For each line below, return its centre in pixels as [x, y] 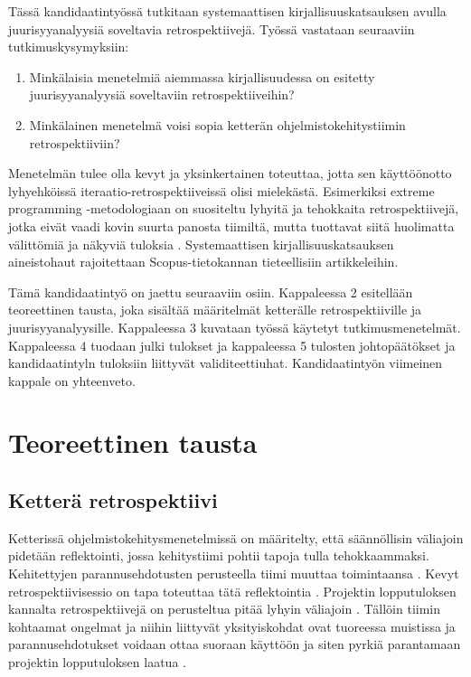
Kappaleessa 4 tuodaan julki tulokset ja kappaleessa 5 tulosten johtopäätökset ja [232, 345]
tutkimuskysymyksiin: [69, 47]
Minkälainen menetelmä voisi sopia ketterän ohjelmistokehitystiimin [217, 124]
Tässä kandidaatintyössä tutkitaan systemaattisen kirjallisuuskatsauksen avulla [227, 11]
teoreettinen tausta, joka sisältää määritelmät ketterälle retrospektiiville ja [215, 310]
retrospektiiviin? [75, 142]
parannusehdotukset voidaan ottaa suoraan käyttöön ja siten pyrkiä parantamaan [235, 644]
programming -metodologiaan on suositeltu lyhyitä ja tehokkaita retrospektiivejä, [234, 208]
